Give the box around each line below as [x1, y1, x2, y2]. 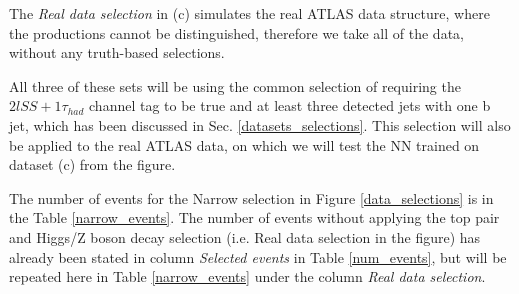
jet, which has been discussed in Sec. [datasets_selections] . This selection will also [9, 114, 511, 135]
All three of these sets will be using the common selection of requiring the [9, 75, 461, 96]
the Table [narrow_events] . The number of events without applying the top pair [9, 207, 500, 228]
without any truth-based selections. [9, 42, 225, 63]
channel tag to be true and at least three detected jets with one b [89, 95, 491, 116]
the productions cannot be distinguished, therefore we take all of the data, [9, 22, 464, 43]
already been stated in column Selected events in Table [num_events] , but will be [9, 246, 507, 267]
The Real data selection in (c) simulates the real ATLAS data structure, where [9, 3, 490, 23]
